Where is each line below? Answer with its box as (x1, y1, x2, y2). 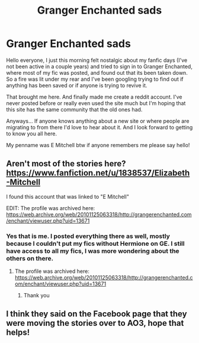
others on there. (6, 254, 54, 262)
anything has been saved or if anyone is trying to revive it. (6, 81, 147, 89)
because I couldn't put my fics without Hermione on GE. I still (6, 239, 185, 247)
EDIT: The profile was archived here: (6, 204, 95, 211)
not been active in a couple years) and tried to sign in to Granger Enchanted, (6, 63, 192, 70)
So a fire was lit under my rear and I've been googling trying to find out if (6, 75, 184, 82)
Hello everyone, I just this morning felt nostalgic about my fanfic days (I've (6, 56, 188, 63)
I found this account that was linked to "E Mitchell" (6, 193, 129, 200)
